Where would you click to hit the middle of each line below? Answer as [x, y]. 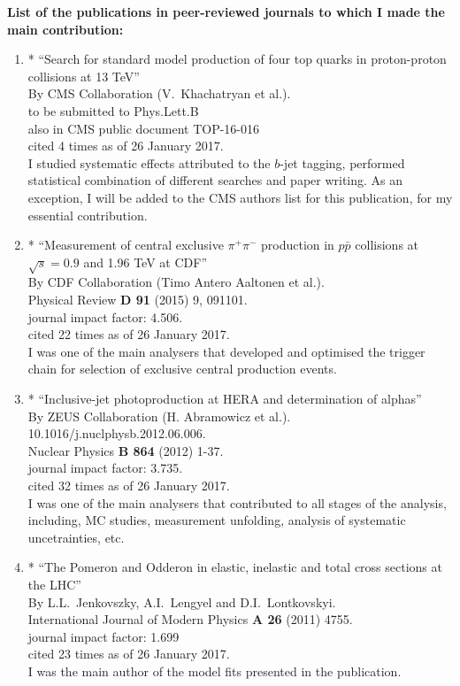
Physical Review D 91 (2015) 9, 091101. [138, 300]
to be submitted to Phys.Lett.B [113, 110]
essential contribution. [88, 215]
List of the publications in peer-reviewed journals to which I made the [226, 12]
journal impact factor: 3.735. [105, 468]
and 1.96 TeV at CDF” [145, 262]
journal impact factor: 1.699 [103, 636]
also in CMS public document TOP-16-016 [144, 128]
